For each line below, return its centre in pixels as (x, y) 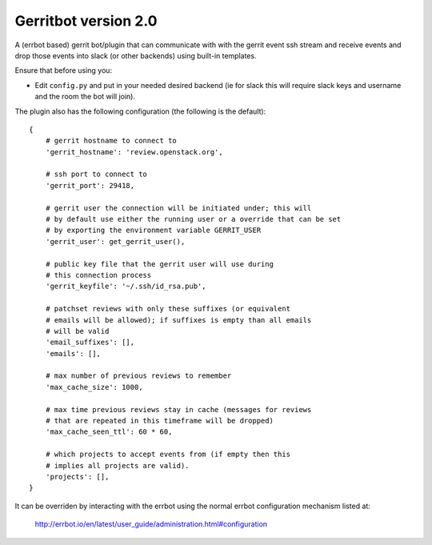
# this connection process (98, 275)
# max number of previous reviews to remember (138, 376)
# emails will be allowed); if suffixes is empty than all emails (178, 320)
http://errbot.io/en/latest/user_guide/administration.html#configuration (151, 524)
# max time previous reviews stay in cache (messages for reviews (178, 409)
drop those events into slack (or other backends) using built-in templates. (136, 55)
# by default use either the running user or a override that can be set (193, 219)
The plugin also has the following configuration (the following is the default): (140, 111)
